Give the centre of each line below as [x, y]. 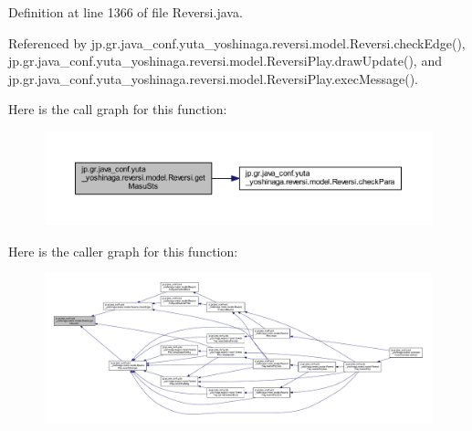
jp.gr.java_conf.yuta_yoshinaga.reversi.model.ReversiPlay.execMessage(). [213, 78]
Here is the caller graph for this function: [123, 251]
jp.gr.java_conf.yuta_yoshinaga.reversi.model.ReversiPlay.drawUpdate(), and [225, 61]
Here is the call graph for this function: [118, 109]
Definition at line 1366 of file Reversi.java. [126, 12]
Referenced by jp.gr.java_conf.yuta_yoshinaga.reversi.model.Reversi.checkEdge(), [237, 42]
